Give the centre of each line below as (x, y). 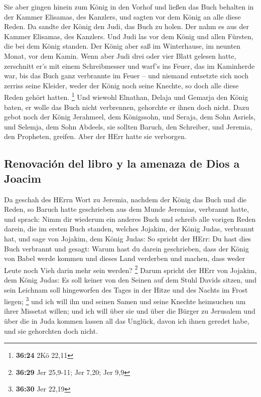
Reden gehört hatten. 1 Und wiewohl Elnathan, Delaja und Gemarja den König (126, 96)
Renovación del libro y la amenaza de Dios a (122, 163)
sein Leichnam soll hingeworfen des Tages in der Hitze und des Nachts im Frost (126, 289)
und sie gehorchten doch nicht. (51, 330)
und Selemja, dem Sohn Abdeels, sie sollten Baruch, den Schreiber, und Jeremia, (128, 126)
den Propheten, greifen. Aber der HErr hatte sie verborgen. (95, 136)
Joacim (23, 178)
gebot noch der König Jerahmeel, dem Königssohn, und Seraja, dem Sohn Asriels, (130, 117)
